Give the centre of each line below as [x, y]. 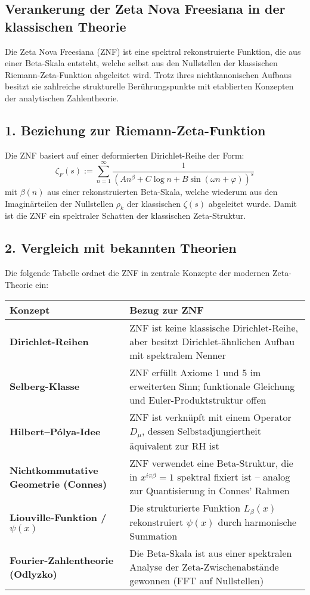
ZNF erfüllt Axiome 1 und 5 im [195, 373]
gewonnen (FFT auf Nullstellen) [197, 581]
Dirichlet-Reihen [49, 342]
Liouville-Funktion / [58, 517]
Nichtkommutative [54, 470]
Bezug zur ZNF [167, 310]
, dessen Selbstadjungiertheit [201, 431]
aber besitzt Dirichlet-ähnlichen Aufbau [212, 342]
